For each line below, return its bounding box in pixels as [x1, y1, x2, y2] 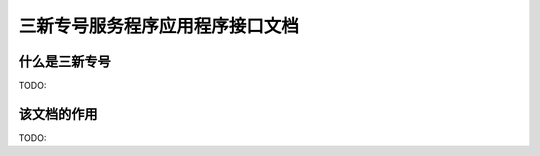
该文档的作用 [18, 105, 98, 122]
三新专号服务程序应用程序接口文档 [18, 15, 300, 37]
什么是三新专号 [18, 53, 111, 70]
